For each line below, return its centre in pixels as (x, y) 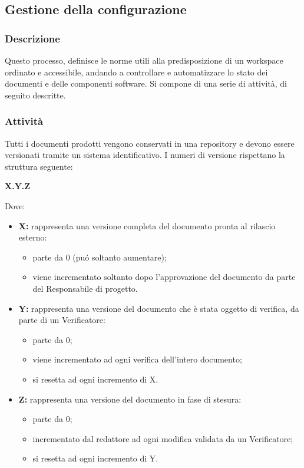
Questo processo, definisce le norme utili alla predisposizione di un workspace (144, 60)
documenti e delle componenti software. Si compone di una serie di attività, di (146, 83)
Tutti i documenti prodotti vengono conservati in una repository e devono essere (150, 143)
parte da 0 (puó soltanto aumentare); (100, 257)
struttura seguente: (39, 166)
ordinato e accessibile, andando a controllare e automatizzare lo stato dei (136, 72)
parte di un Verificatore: (62, 320)
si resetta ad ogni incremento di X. (95, 379)
